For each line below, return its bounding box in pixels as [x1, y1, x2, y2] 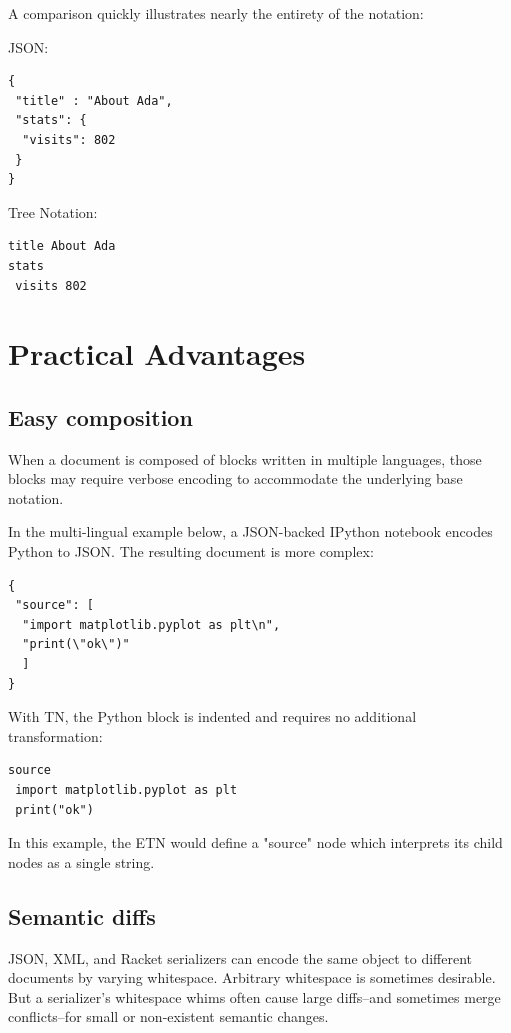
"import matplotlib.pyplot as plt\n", [22, 617, 281, 632]
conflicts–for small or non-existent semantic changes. [8, 1006, 329, 1027]
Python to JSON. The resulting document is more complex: [8, 541, 374, 562]
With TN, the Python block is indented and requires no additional [8, 706, 417, 727]
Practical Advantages [8, 333, 306, 374]
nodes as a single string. [8, 851, 155, 872]
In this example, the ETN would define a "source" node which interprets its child [8, 832, 503, 853]
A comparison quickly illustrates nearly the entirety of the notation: [8, 3, 424, 23]
